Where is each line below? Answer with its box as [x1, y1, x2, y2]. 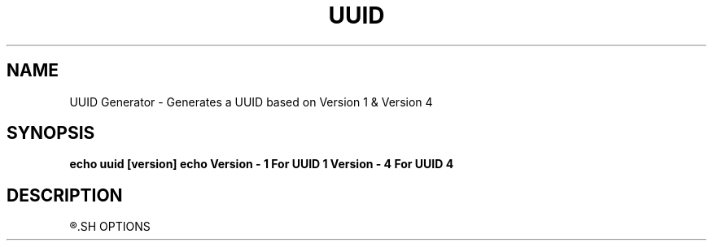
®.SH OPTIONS [69, 219, 151, 234]
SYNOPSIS [7, 123, 95, 144]
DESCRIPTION [7, 184, 123, 206]
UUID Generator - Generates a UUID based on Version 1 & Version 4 [69, 94, 433, 109]
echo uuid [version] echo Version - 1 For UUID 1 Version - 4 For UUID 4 [69, 157, 454, 171]
